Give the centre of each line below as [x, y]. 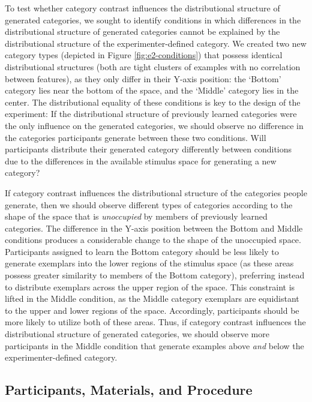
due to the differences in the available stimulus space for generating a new [141, 160]
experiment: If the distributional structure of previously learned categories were [151, 114]
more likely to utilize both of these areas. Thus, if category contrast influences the [155, 322]
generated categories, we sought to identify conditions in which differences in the [153, 19]
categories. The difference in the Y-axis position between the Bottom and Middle [154, 228]
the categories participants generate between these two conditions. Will [136, 137]
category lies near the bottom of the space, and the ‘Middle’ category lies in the [152, 90]
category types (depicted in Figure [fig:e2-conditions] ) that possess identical [144, 55]
